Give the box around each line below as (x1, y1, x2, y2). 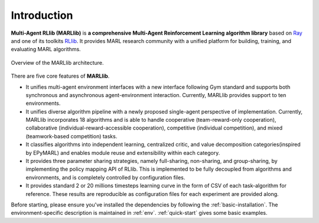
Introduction (11, 9, 73, 22)
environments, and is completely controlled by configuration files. (25, 174, 185, 181)
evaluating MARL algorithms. (11, 46, 81, 53)
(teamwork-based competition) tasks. (25, 132, 118, 139)
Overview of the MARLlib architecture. (11, 59, 104, 66)
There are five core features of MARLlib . (11, 72, 110, 79)
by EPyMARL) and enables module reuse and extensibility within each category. (25, 149, 220, 156)
